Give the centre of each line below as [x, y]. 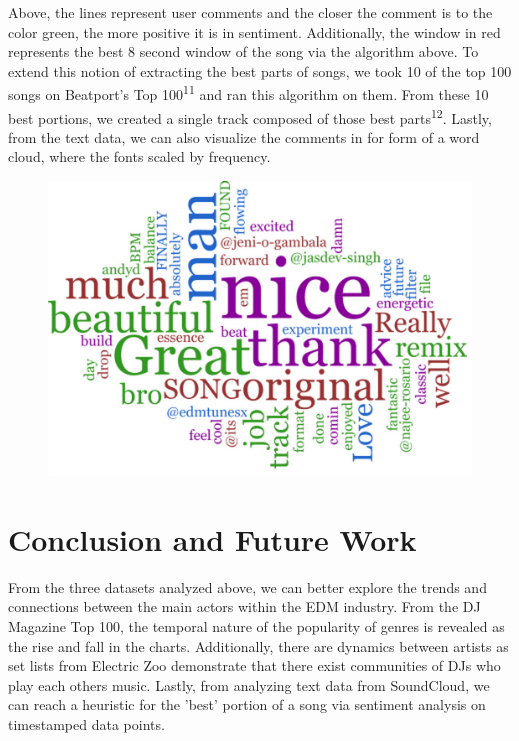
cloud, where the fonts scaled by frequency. [139, 156]
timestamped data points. [86, 723]
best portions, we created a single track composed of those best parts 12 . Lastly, [250, 116]
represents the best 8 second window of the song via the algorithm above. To [243, 51]
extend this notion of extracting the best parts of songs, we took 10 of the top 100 [260, 70]
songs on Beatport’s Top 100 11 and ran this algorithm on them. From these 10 [248, 93]
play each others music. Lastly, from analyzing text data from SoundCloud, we [249, 684]
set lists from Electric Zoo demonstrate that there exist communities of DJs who [254, 665]
